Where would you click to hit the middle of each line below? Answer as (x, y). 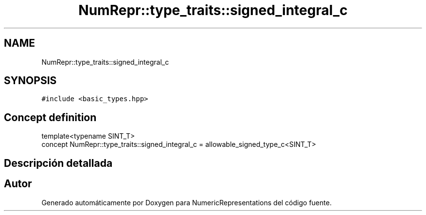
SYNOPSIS (30, 81)
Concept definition (50, 117)
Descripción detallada (58, 163)
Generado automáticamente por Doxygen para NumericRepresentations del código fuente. (186, 202)
